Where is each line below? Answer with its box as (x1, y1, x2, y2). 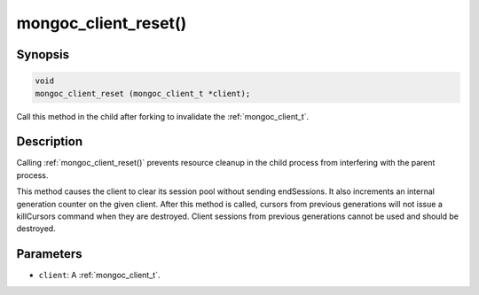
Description (16, 134, 83, 150)
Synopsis (16, 47, 70, 62)
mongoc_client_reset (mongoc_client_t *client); (35, 89, 251, 98)
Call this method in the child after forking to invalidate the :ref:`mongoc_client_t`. (16, 111, 310, 121)
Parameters (16, 246, 82, 261)
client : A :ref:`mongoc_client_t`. (38, 270, 161, 281)
